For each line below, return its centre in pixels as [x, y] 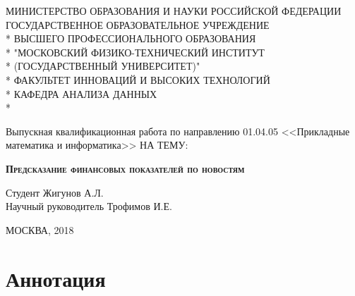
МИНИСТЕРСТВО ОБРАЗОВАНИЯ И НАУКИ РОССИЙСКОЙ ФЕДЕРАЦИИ [174, 11]
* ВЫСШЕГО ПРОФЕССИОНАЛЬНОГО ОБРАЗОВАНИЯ [131, 38]
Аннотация [56, 278]
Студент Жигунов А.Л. [55, 192]
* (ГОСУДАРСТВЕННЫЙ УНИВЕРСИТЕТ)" [103, 66]
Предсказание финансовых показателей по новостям [125, 168]
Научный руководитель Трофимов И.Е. [89, 206]
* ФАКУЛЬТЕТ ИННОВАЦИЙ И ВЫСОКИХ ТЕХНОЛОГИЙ [138, 79]
